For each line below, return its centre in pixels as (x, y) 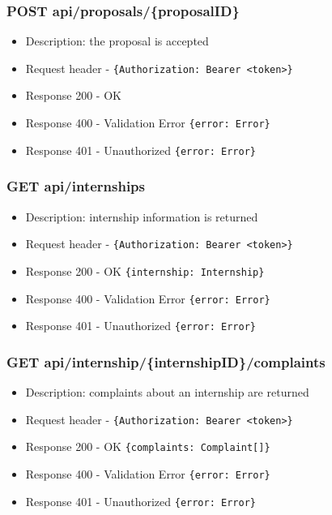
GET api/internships (76, 186)
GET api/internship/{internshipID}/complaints (166, 361)
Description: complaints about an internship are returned (167, 392)
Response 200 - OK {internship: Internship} (145, 270)
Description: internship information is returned (142, 216)
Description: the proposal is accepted (117, 41)
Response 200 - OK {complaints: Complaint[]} (148, 446)
